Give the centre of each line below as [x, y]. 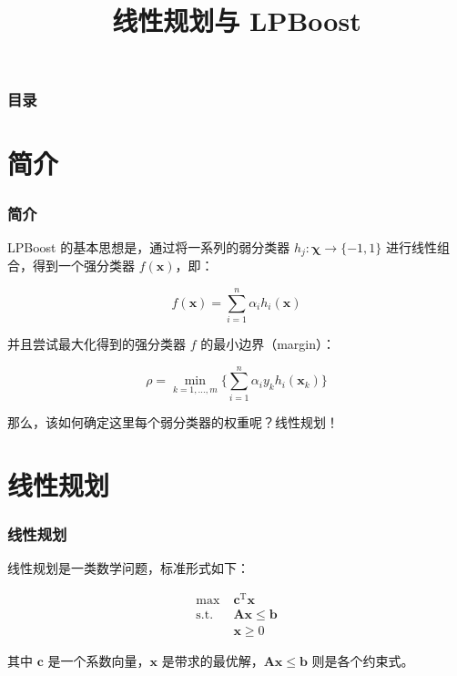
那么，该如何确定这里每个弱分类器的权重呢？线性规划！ [173, 421]
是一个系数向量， [99, 660]
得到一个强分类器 [83, 266]
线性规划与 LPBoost [237, 20]
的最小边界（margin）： [268, 344]
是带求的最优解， [213, 660]
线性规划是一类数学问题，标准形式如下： [128, 567]
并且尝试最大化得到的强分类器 [96, 344]
